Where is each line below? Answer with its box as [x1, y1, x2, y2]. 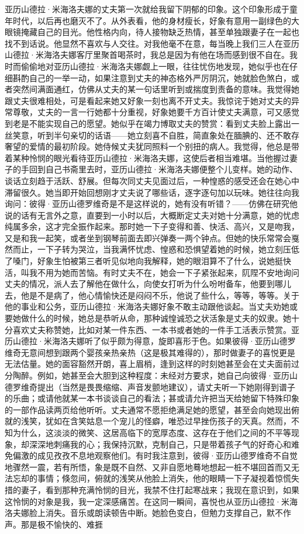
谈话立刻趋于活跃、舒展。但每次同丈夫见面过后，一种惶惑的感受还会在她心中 [5, 174, 299, 186]
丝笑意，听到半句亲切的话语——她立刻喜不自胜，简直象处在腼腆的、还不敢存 [5, 129, 299, 141]
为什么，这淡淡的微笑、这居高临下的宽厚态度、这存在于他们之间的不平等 [12, 426, 291, 438]
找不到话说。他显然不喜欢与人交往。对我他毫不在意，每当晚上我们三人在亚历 [5, 37, 299, 49]
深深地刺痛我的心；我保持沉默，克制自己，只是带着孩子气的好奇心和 [29, 438, 291, 450]
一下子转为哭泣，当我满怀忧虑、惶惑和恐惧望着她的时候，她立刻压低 [37, 243, 299, 255]
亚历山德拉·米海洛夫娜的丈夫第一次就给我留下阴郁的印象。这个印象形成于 [5, 3, 289, 15]
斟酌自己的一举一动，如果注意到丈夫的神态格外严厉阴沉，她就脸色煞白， [12, 71, 291, 84]
